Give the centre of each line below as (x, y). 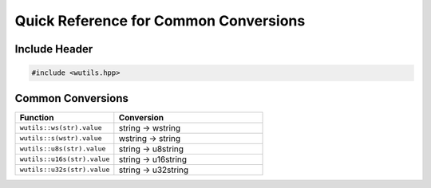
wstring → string (150, 138)
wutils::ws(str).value (61, 128)
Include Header (54, 49)
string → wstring (150, 127)
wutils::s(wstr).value (61, 138)
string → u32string (154, 170)
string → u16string (153, 159)
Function (37, 117)
